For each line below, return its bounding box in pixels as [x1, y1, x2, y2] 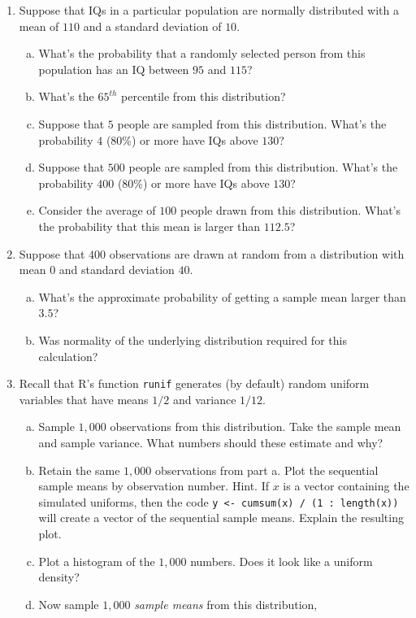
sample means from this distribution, [134, 595, 318, 612]
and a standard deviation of [83, 17, 222, 34]
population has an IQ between [38, 60, 189, 77]
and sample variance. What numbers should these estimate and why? [38, 433, 383, 450]
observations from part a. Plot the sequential [154, 461, 379, 478]
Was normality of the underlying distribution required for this [38, 331, 347, 348]
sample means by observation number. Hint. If [38, 477, 270, 494]
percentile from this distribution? [121, 88, 286, 105]
